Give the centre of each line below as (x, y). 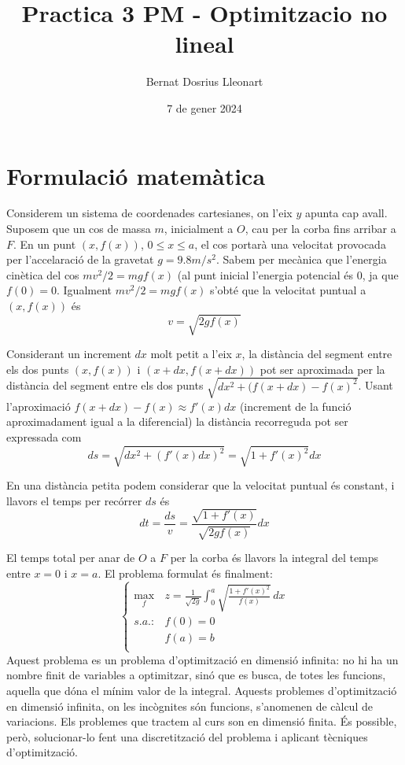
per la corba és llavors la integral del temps (274, 558)
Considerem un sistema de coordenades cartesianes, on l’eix (149, 213)
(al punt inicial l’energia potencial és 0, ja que (288, 274)
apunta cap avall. (346, 213)
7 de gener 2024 (204, 107)
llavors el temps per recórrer (74, 500)
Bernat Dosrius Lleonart (204, 81)
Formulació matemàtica (136, 175)
